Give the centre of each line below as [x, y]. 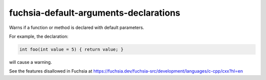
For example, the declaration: [39, 36]
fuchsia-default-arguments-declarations [95, 13]
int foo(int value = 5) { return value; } [71, 49]
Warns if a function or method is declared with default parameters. [77, 27]
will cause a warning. [31, 62]
